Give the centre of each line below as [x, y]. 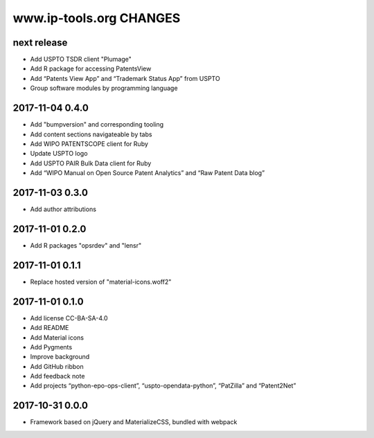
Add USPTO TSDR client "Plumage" [81, 60]
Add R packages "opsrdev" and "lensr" [86, 245]
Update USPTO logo [59, 154]
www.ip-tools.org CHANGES [97, 18]
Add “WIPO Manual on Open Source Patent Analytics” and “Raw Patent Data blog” [148, 173]
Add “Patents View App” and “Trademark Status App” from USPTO [125, 78]
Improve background [60, 357]
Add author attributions [63, 209]
